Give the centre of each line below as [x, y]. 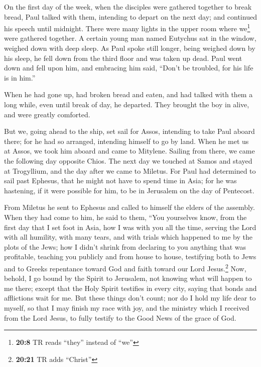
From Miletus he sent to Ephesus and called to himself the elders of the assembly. [129, 207]
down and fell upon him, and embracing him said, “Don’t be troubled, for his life [129, 68]
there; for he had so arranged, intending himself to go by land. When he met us [126, 141]
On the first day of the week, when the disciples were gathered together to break [128, 7]
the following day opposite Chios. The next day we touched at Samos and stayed [128, 160]
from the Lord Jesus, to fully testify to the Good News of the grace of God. [120, 317]
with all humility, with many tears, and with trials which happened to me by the [128, 237]
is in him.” [20, 77]
